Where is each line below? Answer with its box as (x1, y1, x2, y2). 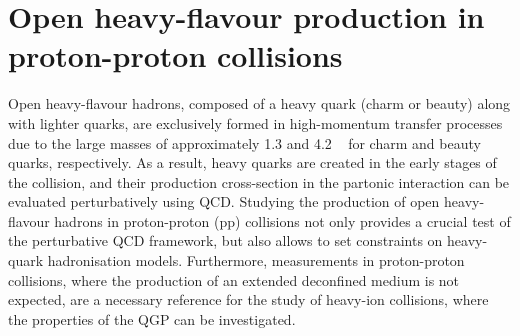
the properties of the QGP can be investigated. (8, 308, 296, 329)
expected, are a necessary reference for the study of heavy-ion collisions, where (8, 289, 489, 310)
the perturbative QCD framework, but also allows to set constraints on (8, 230, 443, 251)
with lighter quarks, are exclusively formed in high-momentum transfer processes (8, 112, 503, 133)
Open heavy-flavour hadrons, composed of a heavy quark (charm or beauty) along (8, 93, 511, 114)
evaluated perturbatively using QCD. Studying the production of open (8, 191, 440, 212)
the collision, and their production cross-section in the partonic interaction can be (8, 171, 510, 192)
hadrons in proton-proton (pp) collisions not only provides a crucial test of (54, 210, 511, 231)
